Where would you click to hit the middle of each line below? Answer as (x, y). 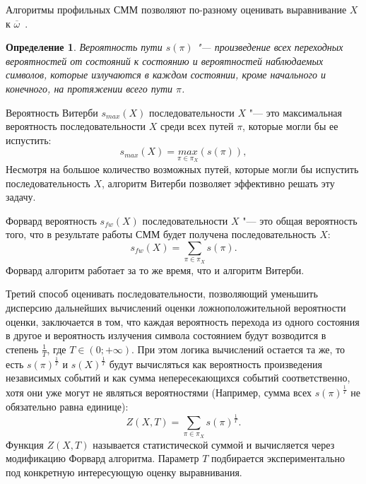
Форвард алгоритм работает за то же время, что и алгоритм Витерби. (155, 270)
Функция (25, 444)
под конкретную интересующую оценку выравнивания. (124, 472)
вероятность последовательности (76, 126)
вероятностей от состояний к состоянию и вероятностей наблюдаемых (165, 60)
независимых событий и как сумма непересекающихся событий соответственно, (178, 378)
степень (22, 349)
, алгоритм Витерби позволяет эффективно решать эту (218, 183)
